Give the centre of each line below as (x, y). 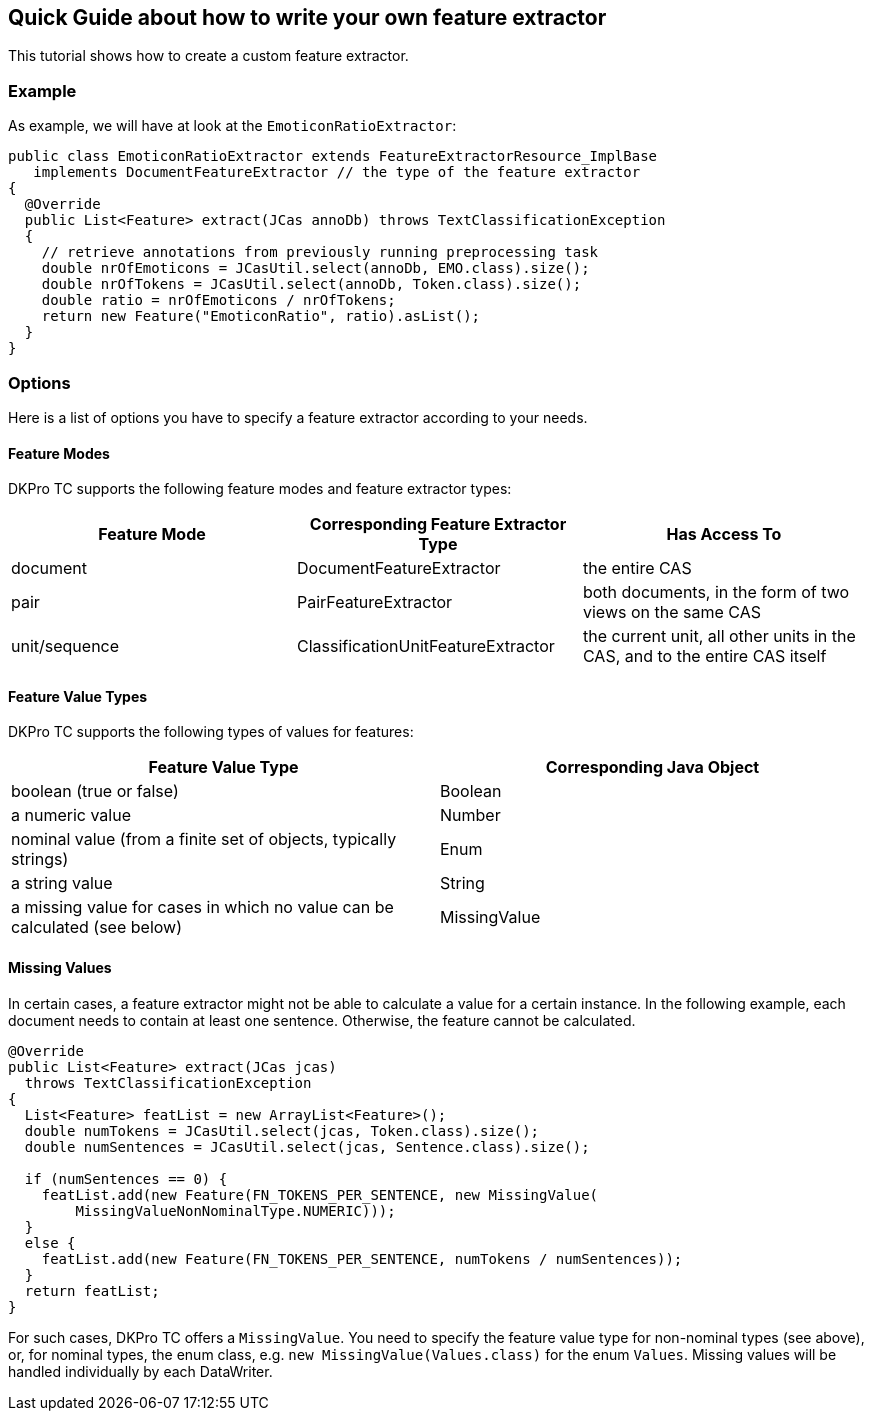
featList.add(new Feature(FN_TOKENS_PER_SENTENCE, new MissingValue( (320, 1194)
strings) (40, 859)
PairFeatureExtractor (374, 602)
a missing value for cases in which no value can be (202, 907)
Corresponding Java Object (652, 767)
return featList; (92, 1290)
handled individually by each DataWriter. (140, 1371)
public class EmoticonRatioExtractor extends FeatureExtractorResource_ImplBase (333, 156)
